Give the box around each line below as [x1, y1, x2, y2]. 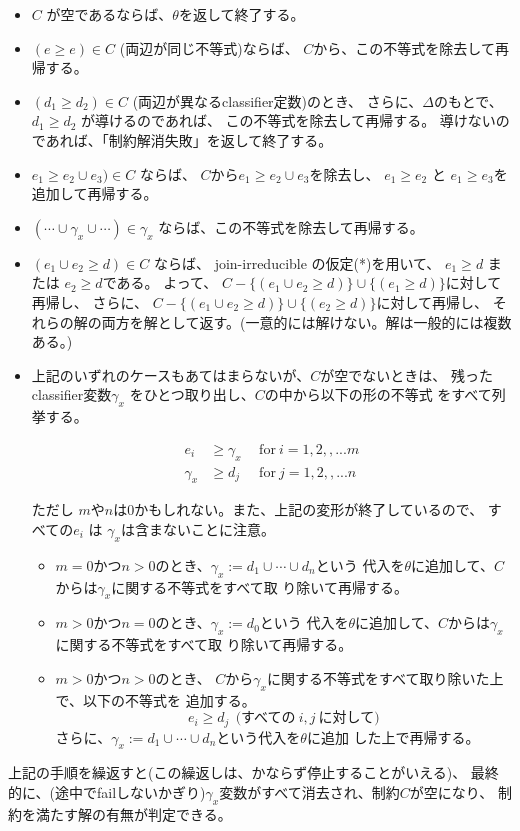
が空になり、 [409, 781, 494, 802]
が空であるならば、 [46, 4, 173, 24]
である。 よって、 [102, 272, 218, 293]
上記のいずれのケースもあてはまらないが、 [31, 364, 311, 385]
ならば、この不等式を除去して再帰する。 [158, 216, 424, 237]
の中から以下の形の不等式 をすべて [264, 384, 492, 405]
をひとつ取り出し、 [129, 384, 255, 405]
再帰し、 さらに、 [31, 291, 149, 312]
